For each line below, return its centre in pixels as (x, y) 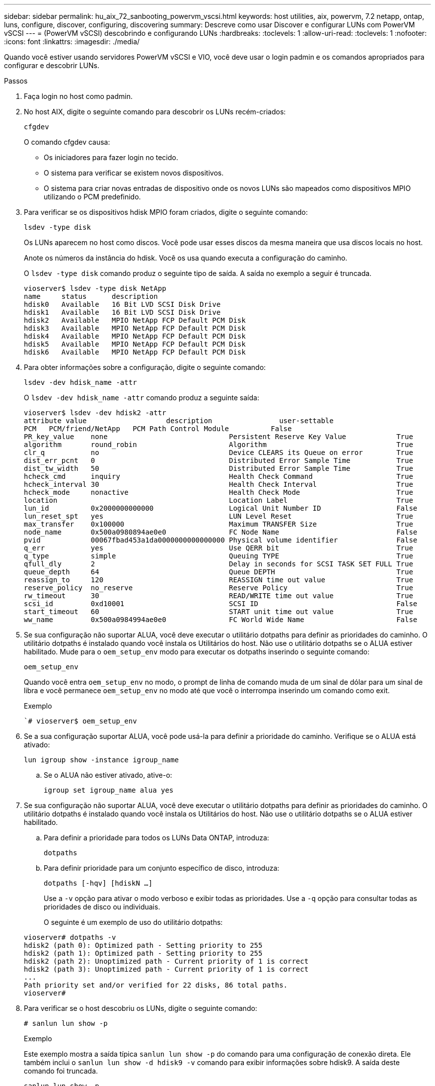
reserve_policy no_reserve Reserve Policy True (218, 588)
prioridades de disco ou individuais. (102, 907)
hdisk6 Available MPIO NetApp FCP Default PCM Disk (135, 352)
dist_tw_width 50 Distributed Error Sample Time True (218, 468)
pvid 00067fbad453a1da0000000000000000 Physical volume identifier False (221, 540)
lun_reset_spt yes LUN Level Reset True (218, 516)
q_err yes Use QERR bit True (218, 548)
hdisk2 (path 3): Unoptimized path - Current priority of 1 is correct (166, 969)
